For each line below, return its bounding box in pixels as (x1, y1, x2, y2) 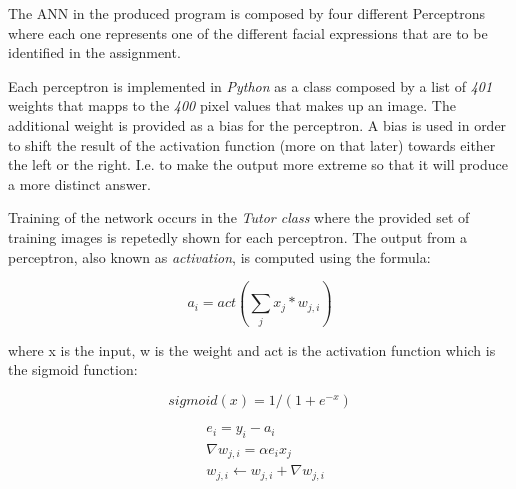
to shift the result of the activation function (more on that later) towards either (8, 134, 496, 155)
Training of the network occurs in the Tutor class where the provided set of (8, 207, 470, 228)
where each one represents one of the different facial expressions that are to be (8, 22, 488, 43)
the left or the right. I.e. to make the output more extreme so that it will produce (8, 154, 508, 175)
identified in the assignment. (8, 42, 181, 63)
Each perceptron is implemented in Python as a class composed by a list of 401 (8, 75, 493, 96)
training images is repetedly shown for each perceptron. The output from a (8, 226, 467, 247)
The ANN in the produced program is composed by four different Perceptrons (8, 3, 486, 23)
